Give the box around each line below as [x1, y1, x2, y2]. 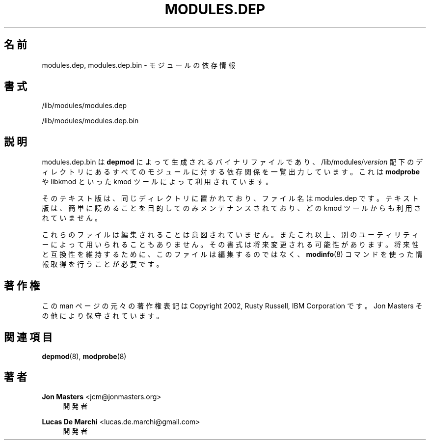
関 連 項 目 [4, 331, 53, 343]
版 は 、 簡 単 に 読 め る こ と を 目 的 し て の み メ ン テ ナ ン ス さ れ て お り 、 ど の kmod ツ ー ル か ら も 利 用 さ [42, 204, 421, 213]
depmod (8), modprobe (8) [42, 352, 127, 361]
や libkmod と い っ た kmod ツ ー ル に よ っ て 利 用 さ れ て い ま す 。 [42, 177, 273, 186]
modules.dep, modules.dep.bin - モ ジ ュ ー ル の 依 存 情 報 [42, 60, 235, 69]
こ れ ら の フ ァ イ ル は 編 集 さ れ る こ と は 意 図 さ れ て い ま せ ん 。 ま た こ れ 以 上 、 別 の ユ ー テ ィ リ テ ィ [42, 230, 419, 239]
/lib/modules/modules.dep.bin [42, 116, 139, 125]
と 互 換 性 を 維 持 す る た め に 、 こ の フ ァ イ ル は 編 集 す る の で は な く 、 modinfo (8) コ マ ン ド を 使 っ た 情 [42, 250, 423, 259]
